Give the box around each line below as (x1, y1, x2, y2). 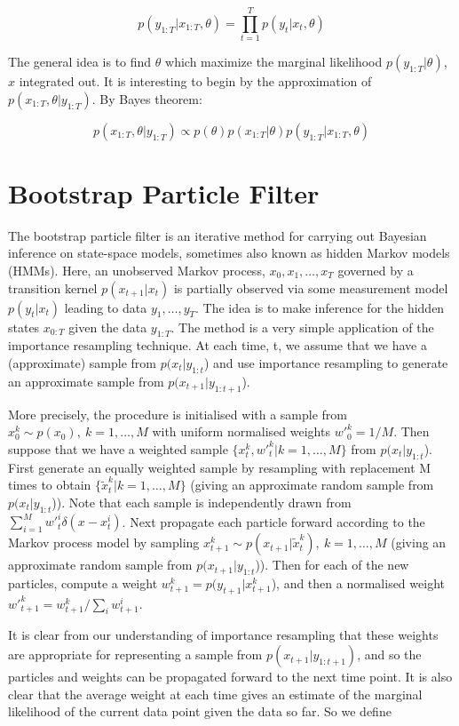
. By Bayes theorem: (91, 89, 202, 108)
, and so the (357, 645, 422, 664)
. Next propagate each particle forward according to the (122, 512, 425, 531)
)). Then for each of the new (255, 555, 409, 574)
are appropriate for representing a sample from (8, 645, 263, 664)
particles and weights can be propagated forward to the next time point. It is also (8, 667, 453, 686)
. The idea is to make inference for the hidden (195, 298, 445, 316)
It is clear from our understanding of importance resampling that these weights (8, 626, 439, 644)
